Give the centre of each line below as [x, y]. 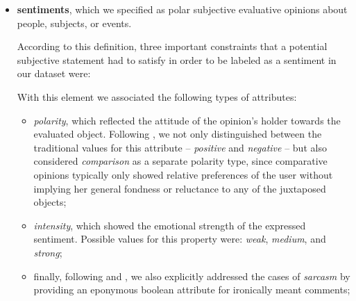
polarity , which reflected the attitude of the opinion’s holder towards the [187, 120]
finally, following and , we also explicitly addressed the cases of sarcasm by [192, 276]
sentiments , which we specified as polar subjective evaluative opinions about [182, 9]
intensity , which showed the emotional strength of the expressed [170, 225]
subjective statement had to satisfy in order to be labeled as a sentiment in [177, 59]
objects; [50, 202]
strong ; [48, 252]
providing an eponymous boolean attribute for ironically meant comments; [192, 290]
